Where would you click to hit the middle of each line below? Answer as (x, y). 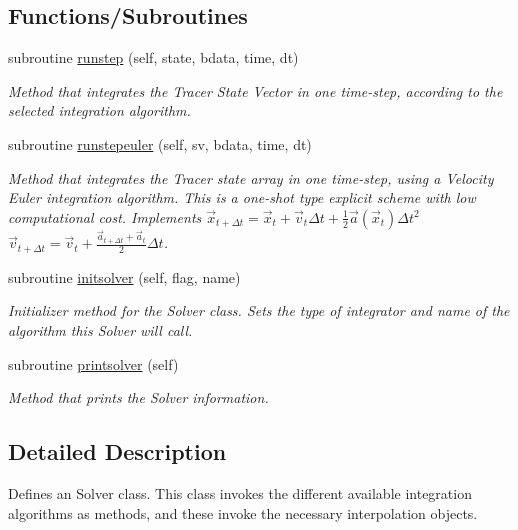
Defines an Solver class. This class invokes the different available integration (240, 492)
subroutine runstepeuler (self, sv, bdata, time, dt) (160, 143)
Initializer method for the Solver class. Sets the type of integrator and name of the (259, 310)
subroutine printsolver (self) (93, 363)
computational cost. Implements (105, 216)
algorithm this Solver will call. (100, 329)
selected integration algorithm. (99, 110)
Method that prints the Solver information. (138, 397)
